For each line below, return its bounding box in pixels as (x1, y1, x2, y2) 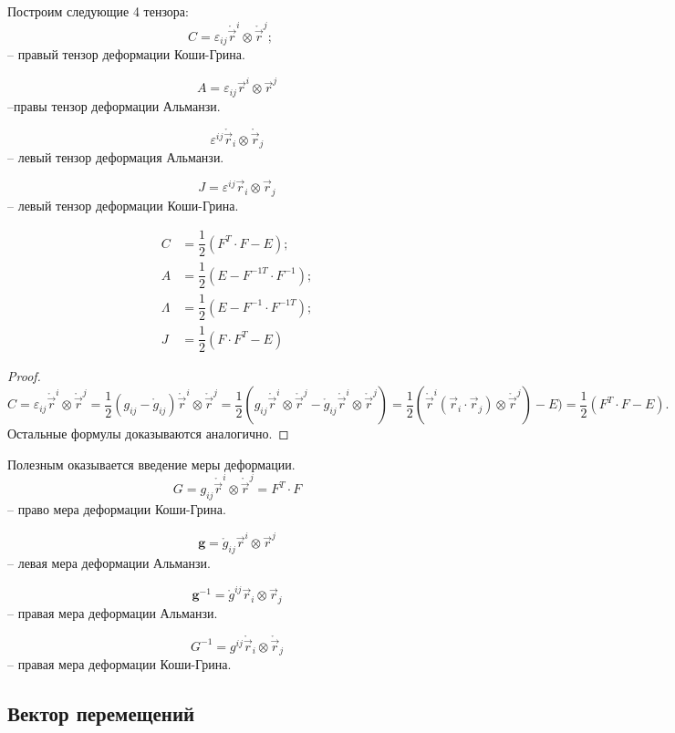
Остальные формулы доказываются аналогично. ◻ (7, 424, 289, 443)
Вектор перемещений (7, 699, 195, 728)
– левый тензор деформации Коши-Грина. (7, 195, 239, 214)
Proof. (7, 366, 41, 386)
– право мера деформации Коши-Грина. (7, 499, 226, 518)
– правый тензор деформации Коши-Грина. (7, 44, 245, 63)
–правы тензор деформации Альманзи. (7, 96, 221, 115)
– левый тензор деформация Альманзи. (7, 148, 224, 167)
